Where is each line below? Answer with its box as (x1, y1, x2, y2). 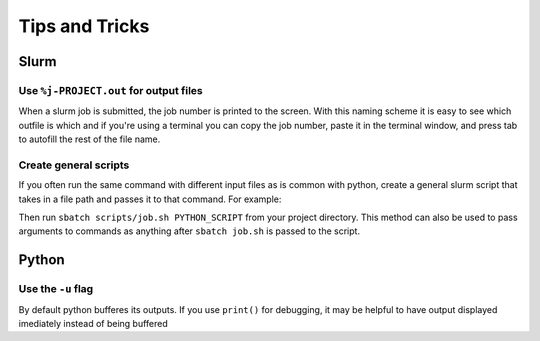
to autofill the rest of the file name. (18, 133, 161, 145)
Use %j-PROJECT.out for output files (18, 83, 204, 97)
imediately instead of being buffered (18, 317, 169, 329)
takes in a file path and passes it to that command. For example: (18, 193, 282, 205)
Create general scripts (18, 158, 130, 172)
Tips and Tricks (18, 15, 150, 37)
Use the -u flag (18, 282, 94, 296)
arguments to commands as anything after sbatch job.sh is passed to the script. (18, 225, 360, 237)
